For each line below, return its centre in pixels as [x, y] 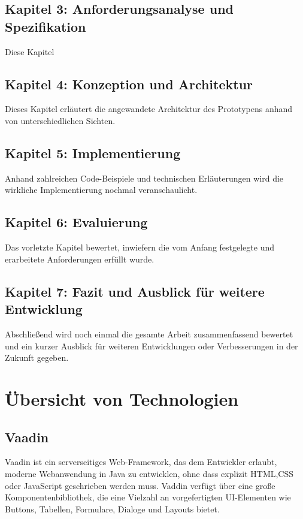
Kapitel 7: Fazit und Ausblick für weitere [135, 291]
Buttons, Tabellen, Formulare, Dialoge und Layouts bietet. [112, 509]
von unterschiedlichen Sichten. [60, 120]
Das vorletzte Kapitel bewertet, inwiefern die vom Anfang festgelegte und [140, 247]
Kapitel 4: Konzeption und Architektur [129, 84]
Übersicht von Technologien [122, 398]
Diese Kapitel [30, 51]
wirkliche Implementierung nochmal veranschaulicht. [101, 190]
